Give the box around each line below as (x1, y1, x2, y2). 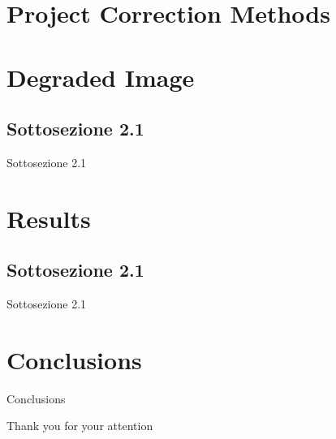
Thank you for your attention (6, 417, 153, 434)
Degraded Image (6, 60, 195, 93)
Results (6, 201, 91, 235)
